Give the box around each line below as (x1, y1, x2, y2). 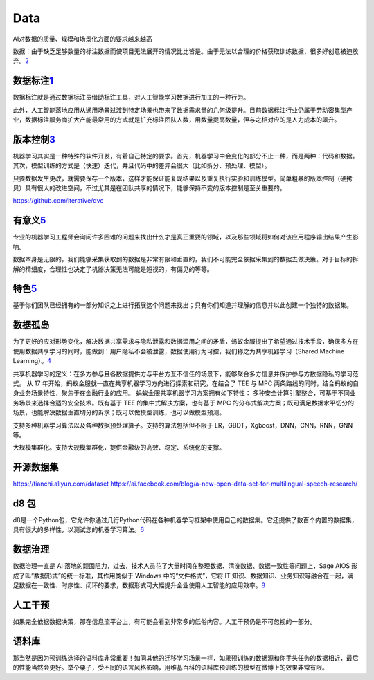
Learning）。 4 (12, 357, 52, 365)
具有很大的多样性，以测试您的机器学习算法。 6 (12, 526, 145, 534)
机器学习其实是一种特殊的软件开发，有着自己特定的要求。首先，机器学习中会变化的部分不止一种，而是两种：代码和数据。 (12, 151, 359, 160)
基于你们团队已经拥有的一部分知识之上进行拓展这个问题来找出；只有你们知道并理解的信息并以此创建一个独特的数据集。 (12, 301, 353, 309)
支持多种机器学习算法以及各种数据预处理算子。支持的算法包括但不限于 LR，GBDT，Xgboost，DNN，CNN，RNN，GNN (12, 421, 353, 429)
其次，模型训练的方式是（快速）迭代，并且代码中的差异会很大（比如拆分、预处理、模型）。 (12, 161, 271, 169)
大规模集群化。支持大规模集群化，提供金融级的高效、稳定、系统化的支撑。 (12, 443, 225, 452)
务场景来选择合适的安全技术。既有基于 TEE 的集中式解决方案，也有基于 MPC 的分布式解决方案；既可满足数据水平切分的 (12, 398, 355, 407)
